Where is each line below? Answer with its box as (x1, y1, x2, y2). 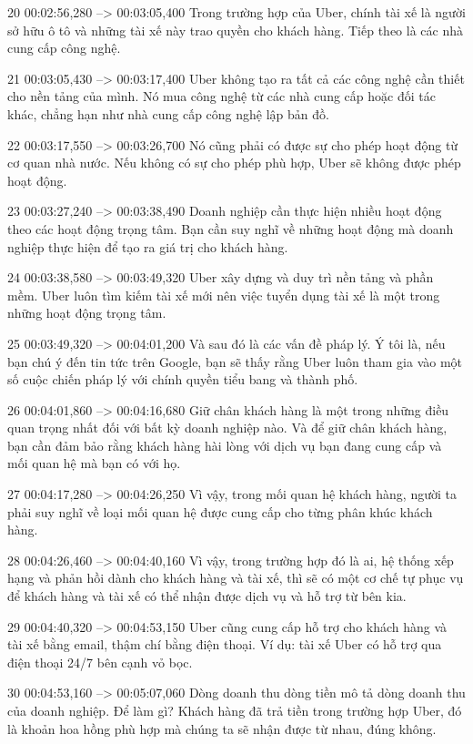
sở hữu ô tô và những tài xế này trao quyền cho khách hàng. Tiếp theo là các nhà (7, 20, 464, 39)
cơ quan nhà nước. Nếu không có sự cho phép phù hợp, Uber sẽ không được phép (7, 153, 461, 172)
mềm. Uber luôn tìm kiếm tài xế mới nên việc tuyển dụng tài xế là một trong (7, 285, 440, 304)
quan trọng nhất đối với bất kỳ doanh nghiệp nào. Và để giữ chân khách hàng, (7, 418, 448, 437)
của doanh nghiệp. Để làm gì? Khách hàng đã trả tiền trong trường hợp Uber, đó (7, 701, 462, 719)
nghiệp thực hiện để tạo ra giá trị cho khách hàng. (7, 237, 288, 256)
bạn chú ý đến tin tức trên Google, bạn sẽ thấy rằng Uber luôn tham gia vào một (7, 352, 463, 371)
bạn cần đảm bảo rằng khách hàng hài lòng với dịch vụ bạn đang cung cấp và (7, 435, 442, 454)
